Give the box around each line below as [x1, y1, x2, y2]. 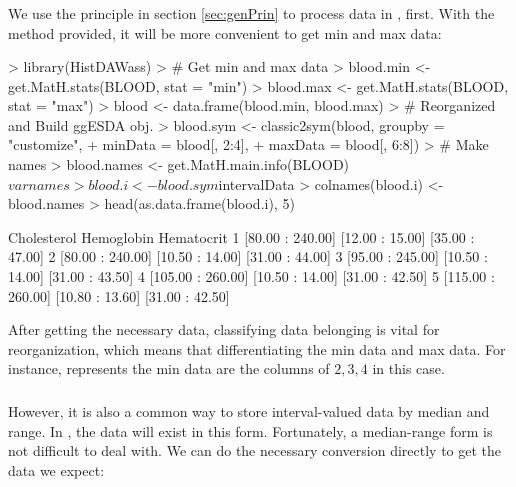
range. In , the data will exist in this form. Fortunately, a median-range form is [8, 420, 493, 441]
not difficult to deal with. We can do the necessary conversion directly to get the [8, 440, 502, 461]
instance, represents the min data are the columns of [8, 358, 330, 379]
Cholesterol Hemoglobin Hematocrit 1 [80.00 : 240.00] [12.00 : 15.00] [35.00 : [8, 226, 475, 247]
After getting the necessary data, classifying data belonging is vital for [8, 319, 440, 340]
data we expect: [8, 459, 105, 480]
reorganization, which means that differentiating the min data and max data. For [8, 338, 506, 359]
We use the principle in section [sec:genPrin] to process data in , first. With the [8, 2, 495, 23]
